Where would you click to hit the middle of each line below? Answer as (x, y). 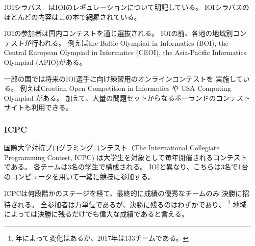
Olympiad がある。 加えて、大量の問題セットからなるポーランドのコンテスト (127, 97)
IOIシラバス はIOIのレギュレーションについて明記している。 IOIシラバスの (127, 7)
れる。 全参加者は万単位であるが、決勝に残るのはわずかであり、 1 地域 (132, 204)
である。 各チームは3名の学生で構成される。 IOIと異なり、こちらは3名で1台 (126, 167)
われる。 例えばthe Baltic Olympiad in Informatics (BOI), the (133, 42)
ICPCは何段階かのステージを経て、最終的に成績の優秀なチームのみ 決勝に (123, 193)
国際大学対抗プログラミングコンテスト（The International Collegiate (112, 148)
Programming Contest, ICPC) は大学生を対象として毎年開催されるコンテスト (126, 157)
